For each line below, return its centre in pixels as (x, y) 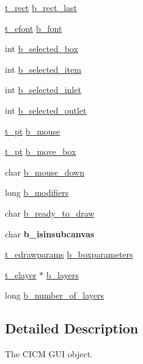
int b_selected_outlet (46, 110)
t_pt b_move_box (41, 151)
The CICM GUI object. (49, 354)
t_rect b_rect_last (41, 7)
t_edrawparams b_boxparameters (69, 254)
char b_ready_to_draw (50, 213)
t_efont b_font (34, 28)
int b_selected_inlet (43, 90)
